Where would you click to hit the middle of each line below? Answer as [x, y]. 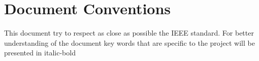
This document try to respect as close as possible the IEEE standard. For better [129, 33]
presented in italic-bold [40, 53]
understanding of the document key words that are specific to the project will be [129, 42]
